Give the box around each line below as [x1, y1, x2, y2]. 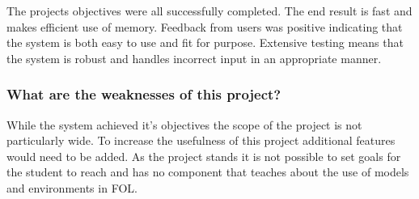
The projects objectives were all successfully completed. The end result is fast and [6, 2, 413, 19]
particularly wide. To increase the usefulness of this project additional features [6, 132, 396, 149]
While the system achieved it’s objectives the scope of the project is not [6, 116, 362, 133]
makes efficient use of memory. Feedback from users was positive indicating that [6, 18, 403, 35]
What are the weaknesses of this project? [6, 84, 281, 104]
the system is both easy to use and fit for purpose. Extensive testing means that [6, 34, 404, 51]
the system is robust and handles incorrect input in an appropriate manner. [6, 49, 382, 66]
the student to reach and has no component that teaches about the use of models [6, 163, 409, 180]
